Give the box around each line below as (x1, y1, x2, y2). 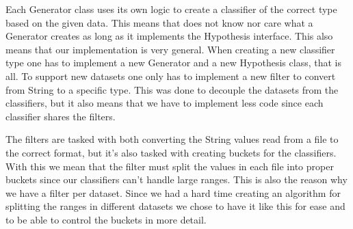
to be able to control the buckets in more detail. (5, 212, 207, 226)
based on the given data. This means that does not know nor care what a (5, 15, 313, 29)
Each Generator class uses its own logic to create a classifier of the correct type (5, 2, 337, 16)
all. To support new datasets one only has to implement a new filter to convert (5, 68, 336, 83)
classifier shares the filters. (5, 109, 116, 123)
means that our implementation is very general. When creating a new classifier (5, 42, 335, 56)
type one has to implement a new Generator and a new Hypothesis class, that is (5, 55, 341, 70)
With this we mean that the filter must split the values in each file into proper (5, 159, 334, 173)
